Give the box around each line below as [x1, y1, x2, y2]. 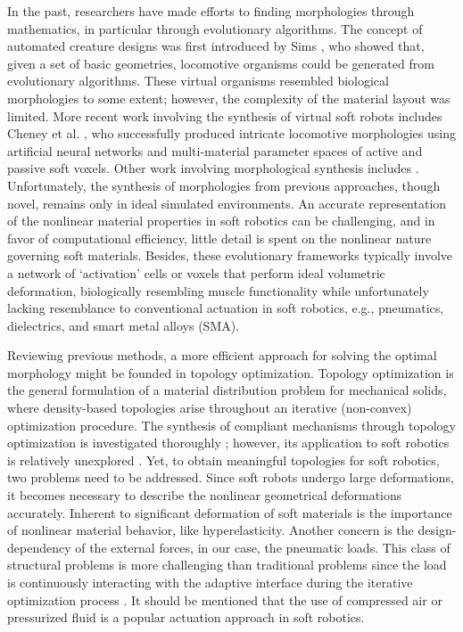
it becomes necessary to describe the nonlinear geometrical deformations [7, 486, 402, 505]
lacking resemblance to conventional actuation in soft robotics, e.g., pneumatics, [7, 299, 444, 317]
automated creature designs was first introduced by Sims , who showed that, [7, 37, 425, 55]
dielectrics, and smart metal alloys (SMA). [7, 316, 240, 334]
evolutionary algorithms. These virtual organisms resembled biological [7, 71, 389, 90]
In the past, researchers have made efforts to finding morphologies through [7, 2, 415, 20]
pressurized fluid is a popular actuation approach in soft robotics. [7, 608, 365, 627]
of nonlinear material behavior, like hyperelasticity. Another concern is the [7, 521, 414, 539]
